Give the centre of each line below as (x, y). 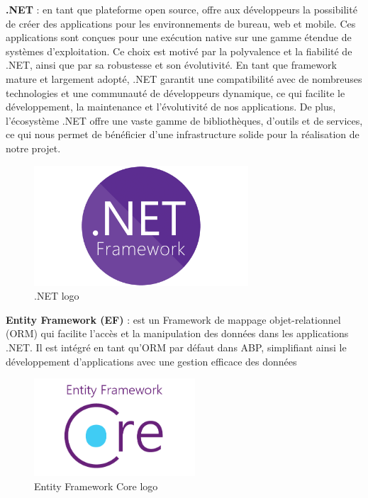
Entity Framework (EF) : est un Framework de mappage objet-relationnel (173, 319)
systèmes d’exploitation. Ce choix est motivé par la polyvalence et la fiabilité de (179, 51)
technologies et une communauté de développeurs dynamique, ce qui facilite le (175, 92)
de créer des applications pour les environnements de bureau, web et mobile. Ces (181, 23)
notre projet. (33, 148)
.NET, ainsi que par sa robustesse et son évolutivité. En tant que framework (171, 65)
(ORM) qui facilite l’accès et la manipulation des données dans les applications (177, 333)
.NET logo (57, 296)
